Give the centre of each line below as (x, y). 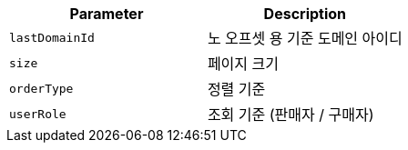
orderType (41, 88)
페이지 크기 (243, 64)
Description (305, 14)
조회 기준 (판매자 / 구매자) (291, 115)
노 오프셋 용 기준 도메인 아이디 (305, 38)
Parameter (107, 14)
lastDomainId (52, 37)
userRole (38, 114)
